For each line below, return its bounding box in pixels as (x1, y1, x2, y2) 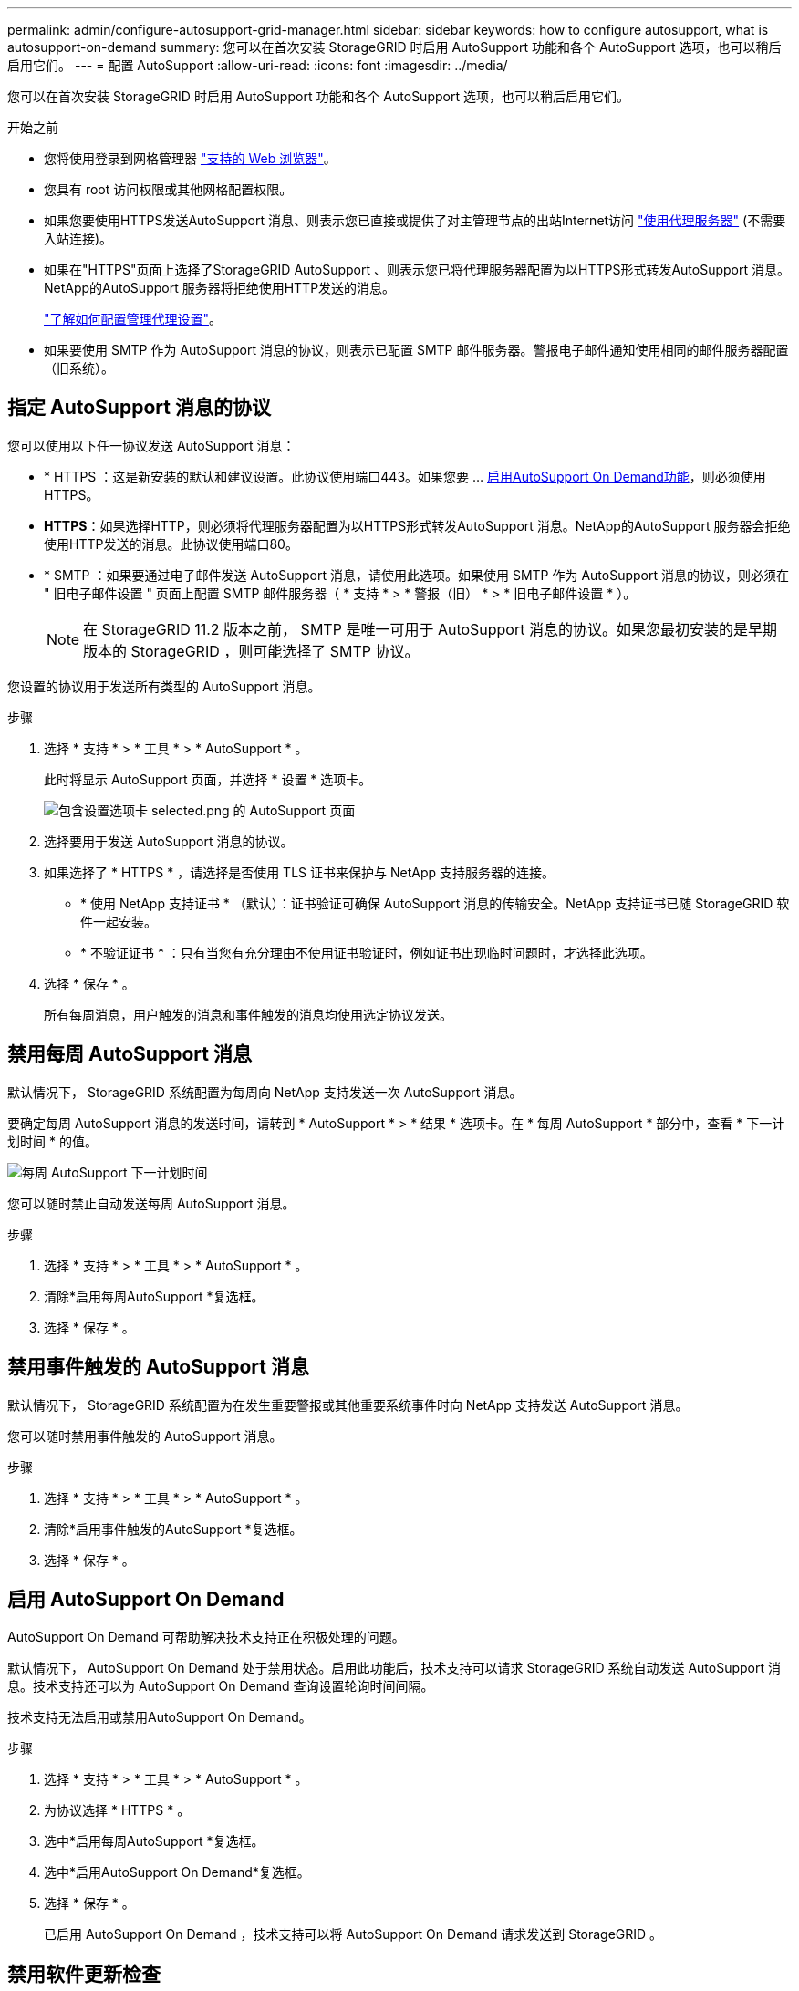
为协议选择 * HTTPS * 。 (44, 1802, 191, 1819)
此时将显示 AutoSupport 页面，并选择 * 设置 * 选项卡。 (44, 771, 372, 787)
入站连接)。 (44, 231, 113, 246)
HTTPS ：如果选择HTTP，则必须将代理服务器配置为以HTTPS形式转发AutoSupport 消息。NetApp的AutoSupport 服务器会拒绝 (44, 517, 791, 534)
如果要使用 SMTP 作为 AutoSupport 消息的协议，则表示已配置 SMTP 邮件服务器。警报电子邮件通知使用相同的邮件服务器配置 (44, 342, 789, 358)
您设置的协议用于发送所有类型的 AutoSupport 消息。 (7, 678, 321, 694)
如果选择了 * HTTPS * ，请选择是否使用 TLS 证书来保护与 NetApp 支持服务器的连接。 (44, 864, 555, 880)
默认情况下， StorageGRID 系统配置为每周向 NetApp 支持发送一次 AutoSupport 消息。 (7, 1084, 523, 1100)
